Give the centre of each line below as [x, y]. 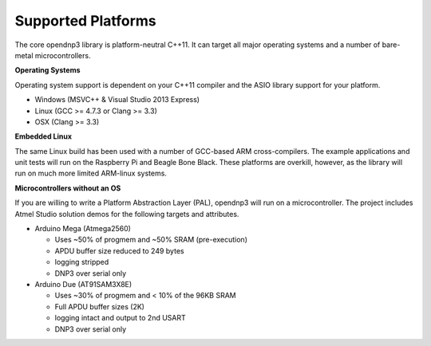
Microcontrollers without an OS [68, 188]
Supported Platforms [86, 21]
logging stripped [82, 262]
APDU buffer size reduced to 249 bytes [119, 250]
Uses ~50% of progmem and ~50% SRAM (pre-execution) [151, 240]
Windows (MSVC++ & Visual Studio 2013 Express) [117, 100]
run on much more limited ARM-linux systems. [91, 173]
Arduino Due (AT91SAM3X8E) [83, 284]
